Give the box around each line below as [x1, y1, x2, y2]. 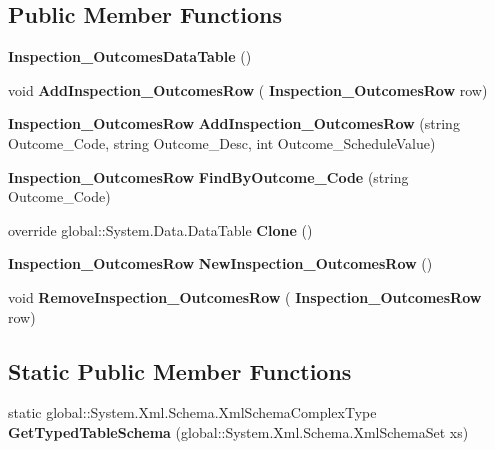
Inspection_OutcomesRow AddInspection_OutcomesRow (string [8, 113, 460, 134]
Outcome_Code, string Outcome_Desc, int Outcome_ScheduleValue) [8, 132, 436, 153]
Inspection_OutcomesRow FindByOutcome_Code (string [8, 166, 409, 187]
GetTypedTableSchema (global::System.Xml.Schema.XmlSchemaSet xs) [8, 421, 469, 442]
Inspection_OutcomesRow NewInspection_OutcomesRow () [8, 253, 433, 274]
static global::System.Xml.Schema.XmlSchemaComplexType [8, 402, 377, 423]
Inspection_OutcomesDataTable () [8, 46, 252, 67]
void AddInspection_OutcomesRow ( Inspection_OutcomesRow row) [8, 79, 488, 100]
